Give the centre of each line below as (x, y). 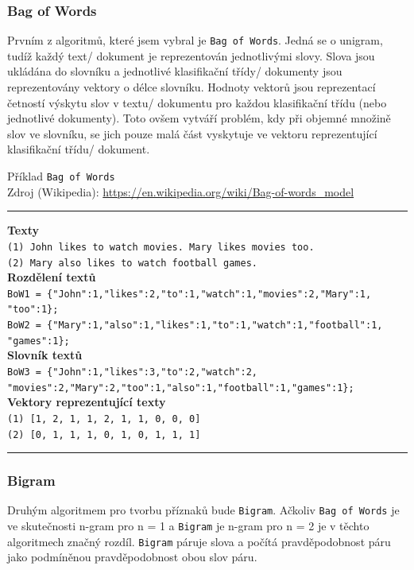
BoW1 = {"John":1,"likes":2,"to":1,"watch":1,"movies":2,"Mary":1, (190, 294)
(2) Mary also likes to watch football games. (132, 263)
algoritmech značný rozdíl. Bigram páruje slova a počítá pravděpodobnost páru (199, 541)
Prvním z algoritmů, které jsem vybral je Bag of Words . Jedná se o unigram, (195, 40)
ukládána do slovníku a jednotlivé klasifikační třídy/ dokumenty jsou (175, 71)
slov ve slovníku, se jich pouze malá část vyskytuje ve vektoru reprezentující (192, 133)
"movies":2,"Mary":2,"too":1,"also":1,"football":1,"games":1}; (181, 388)
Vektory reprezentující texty (87, 402)
